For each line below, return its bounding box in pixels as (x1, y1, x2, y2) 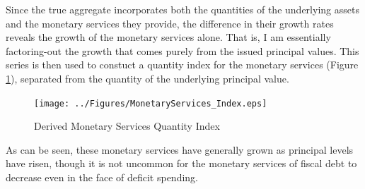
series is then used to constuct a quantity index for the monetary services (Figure (6, 57, 359, 72)
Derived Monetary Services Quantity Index (34, 118, 220, 133)
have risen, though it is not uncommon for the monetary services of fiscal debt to (6, 156, 357, 171)
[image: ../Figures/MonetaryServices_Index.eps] (34, 98, 267, 109)
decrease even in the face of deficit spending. (6, 170, 199, 184)
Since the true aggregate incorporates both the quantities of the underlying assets (6, 2, 359, 16)
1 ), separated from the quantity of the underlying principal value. (6, 71, 289, 85)
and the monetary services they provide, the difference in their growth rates (6, 16, 334, 30)
